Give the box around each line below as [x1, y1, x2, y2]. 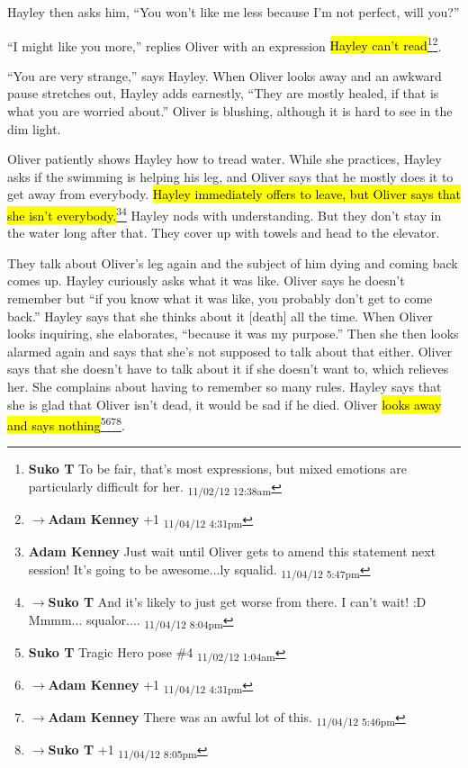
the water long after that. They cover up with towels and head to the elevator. [7, 223, 440, 242]
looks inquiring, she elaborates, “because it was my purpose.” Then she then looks [7, 324, 459, 343]
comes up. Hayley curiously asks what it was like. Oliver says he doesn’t [7, 271, 405, 290]
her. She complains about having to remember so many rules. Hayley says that [7, 377, 442, 395]
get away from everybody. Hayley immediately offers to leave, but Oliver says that [7, 185, 461, 203]
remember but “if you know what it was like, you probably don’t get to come [7, 289, 433, 308]
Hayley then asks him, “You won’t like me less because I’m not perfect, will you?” [7, 3, 460, 21]
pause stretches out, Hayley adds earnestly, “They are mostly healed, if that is [7, 84, 439, 103]
